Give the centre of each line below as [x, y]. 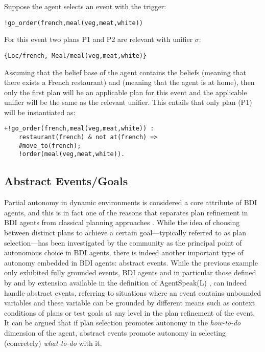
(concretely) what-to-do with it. [53, 343]
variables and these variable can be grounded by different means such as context [130, 303]
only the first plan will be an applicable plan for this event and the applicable [126, 92]
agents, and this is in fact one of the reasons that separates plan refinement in [126, 212]
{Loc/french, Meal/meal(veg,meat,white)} [76, 56]
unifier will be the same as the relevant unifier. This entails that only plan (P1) [128, 102]
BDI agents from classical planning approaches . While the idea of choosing [122, 222]
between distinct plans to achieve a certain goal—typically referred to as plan [125, 233]
